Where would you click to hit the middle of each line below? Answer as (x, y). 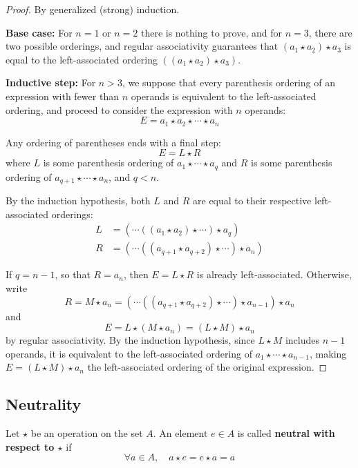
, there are (330, 32)
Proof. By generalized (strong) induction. (93, 9)
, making (328, 353)
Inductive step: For (51, 82)
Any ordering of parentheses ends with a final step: (113, 142)
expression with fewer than (62, 96)
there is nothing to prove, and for (211, 32)
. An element (180, 433)
